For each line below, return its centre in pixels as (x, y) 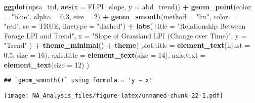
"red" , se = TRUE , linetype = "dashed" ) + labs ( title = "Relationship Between (125, 26)
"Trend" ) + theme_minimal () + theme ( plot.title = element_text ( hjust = (127, 45)
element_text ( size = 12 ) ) (47, 64)
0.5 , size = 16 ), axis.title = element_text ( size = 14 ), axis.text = (105, 54)
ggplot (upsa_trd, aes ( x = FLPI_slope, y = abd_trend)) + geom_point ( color (127, 6)
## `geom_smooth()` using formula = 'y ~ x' (78, 81)
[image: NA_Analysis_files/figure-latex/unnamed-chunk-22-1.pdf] (114, 95)
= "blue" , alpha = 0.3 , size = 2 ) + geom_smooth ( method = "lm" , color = (120, 16)
